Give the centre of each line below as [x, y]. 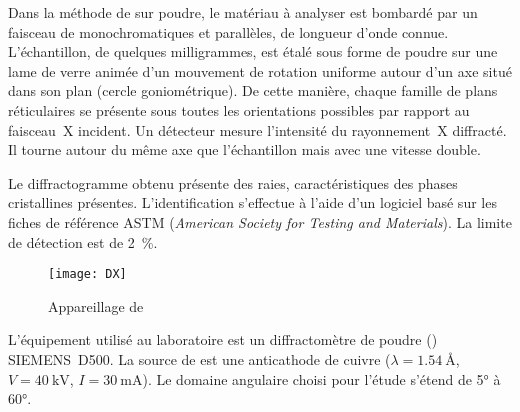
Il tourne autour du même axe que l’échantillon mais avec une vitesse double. [244, 149]
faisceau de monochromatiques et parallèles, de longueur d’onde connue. [228, 31]
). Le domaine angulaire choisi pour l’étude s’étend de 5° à [321, 378]
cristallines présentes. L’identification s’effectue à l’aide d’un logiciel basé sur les [252, 202]
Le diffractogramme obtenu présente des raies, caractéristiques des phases [233, 182]
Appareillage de [96, 305]
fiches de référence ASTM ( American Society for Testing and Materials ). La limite [260, 221]
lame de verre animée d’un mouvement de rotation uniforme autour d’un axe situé [260, 70]
